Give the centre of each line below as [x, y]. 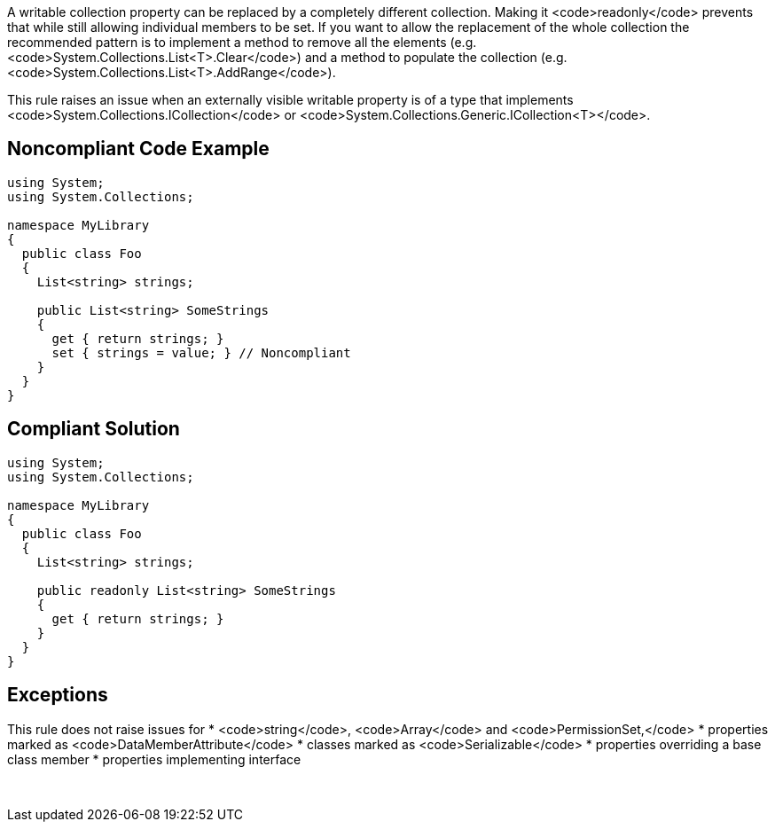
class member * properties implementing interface [154, 759]
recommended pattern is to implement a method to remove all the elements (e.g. [242, 42]
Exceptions [58, 695]
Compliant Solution [94, 429]
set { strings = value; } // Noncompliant [201, 352]
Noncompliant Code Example [138, 149]
